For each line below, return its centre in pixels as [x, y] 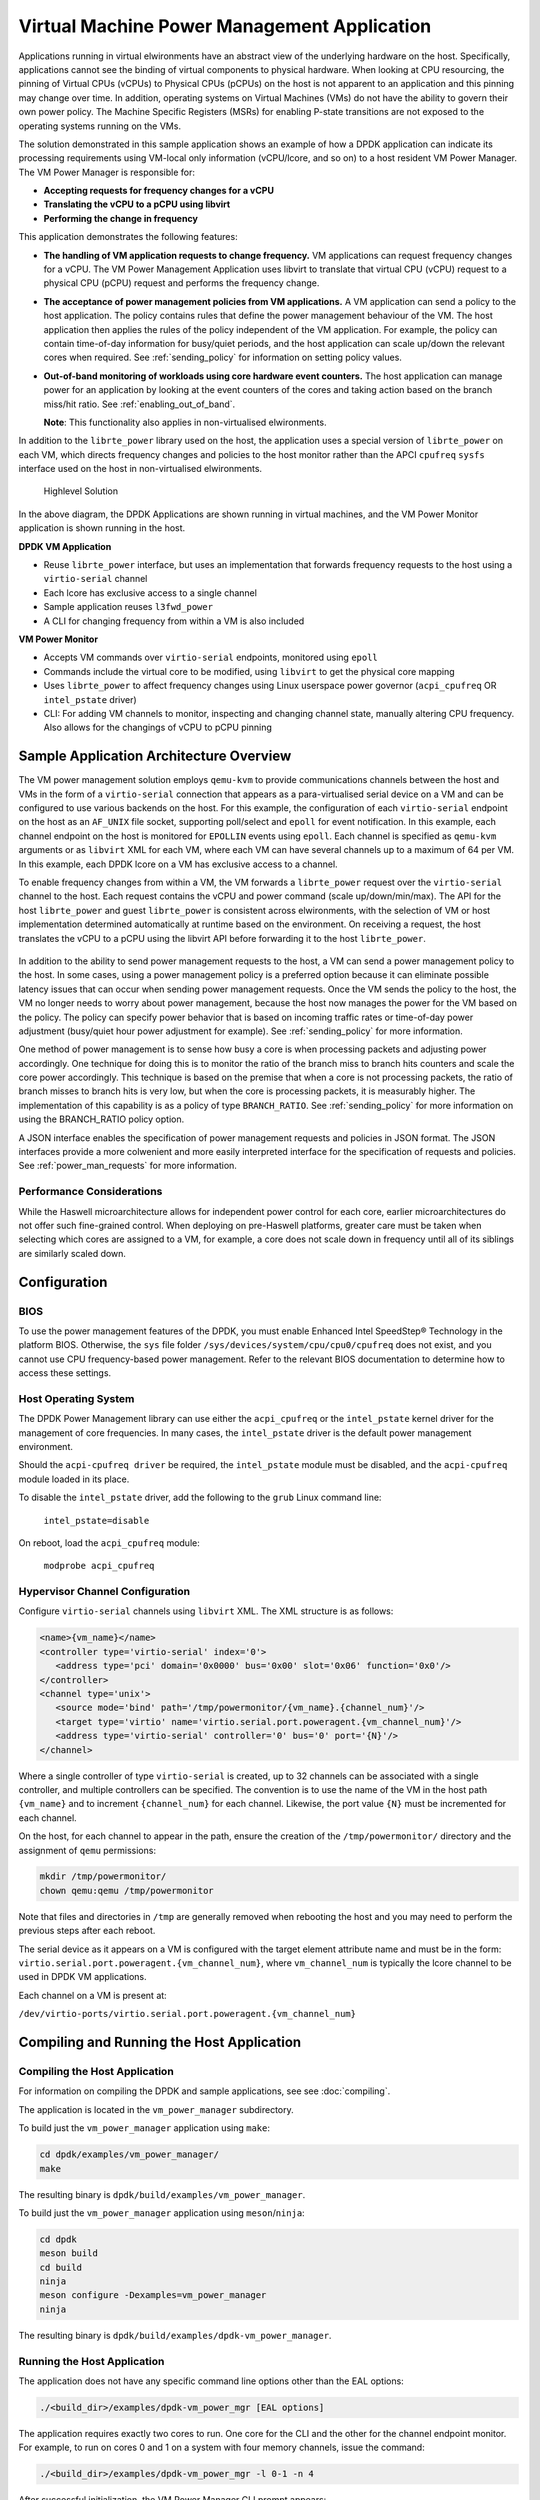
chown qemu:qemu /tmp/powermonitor [126, 1890]
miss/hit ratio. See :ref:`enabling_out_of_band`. [139, 404]
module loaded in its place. [74, 1479]
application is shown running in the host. [102, 528]
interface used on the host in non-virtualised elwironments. [140, 469]
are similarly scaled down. [72, 1253]
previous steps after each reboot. [87, 1931]
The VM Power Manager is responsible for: [106, 172]
